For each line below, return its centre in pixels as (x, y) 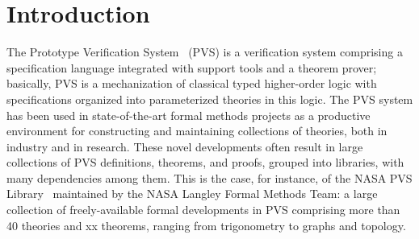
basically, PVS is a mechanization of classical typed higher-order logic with (192, 83)
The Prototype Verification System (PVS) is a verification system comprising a (205, 52)
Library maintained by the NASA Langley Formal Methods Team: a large (192, 194)
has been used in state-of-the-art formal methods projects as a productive (189, 115)
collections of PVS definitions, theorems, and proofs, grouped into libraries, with (205, 162)
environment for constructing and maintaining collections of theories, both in (197, 131)
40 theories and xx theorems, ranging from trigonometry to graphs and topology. (206, 225)
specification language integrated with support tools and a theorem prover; (192, 67)
